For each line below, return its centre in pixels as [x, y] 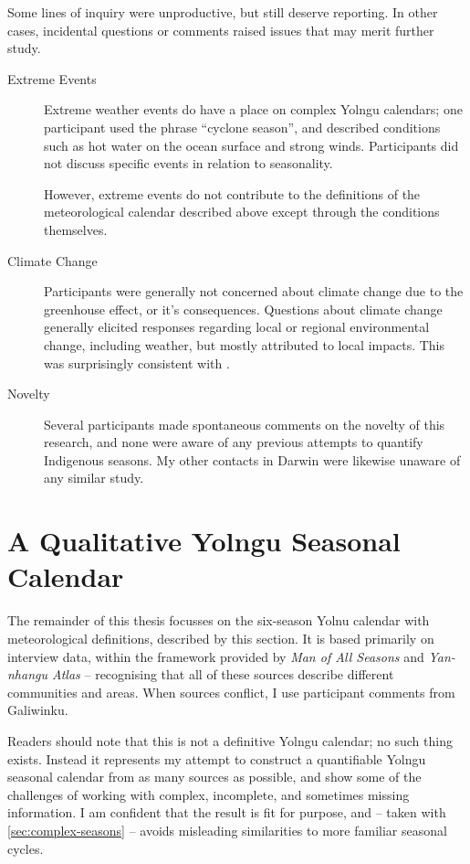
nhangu [28, 674]
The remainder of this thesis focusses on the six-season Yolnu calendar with [219, 620]
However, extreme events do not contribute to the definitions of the [232, 193]
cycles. [26, 848]
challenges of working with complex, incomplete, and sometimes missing [209, 794]
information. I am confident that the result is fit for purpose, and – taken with [227, 812]
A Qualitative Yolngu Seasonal [204, 541]
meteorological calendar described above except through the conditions [242, 212]
